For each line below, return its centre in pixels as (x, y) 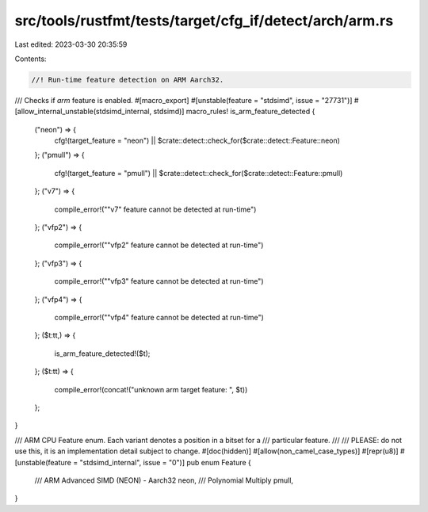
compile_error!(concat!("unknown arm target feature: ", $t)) (151, 389)
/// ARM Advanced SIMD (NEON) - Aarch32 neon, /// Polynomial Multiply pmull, (164, 480)
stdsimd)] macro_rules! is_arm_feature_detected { (234, 112)
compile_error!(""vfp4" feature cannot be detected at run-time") (159, 317)
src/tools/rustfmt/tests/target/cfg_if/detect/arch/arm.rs (204, 21)
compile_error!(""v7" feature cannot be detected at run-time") (155, 209)
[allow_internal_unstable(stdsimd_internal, (83, 112)
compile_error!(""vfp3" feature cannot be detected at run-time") (159, 281)
